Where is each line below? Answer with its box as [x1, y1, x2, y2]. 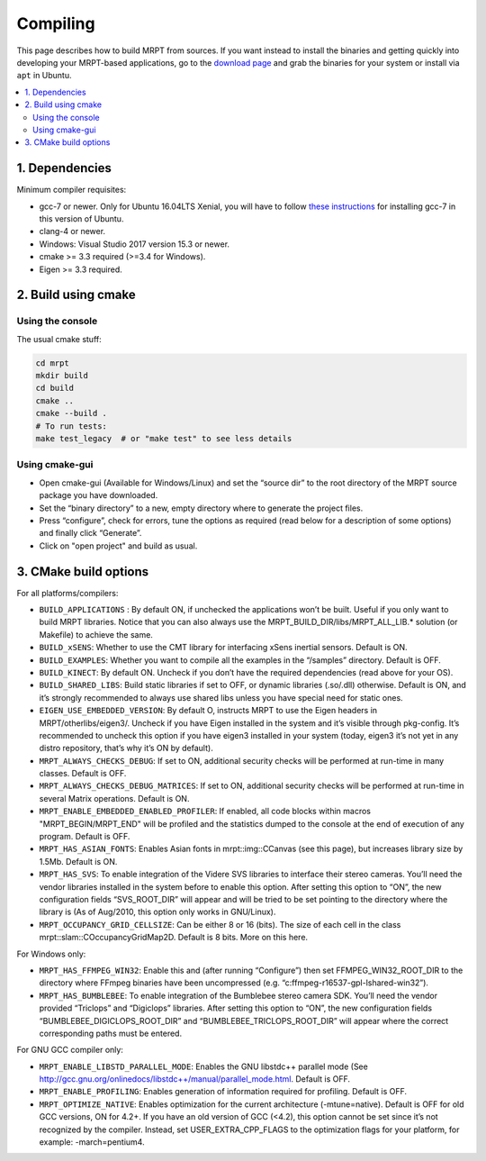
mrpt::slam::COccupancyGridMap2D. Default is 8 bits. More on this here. [39, 932, 309, 943]
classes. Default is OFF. [39, 768, 127, 779]
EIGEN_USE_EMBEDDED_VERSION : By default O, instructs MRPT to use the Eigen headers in [39, 705, 378, 716]
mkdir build [35, 370, 89, 381]
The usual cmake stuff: [16, 333, 103, 344]
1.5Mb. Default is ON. [39, 856, 118, 866]
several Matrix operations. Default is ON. [39, 793, 190, 803]
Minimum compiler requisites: [16, 185, 127, 195]
